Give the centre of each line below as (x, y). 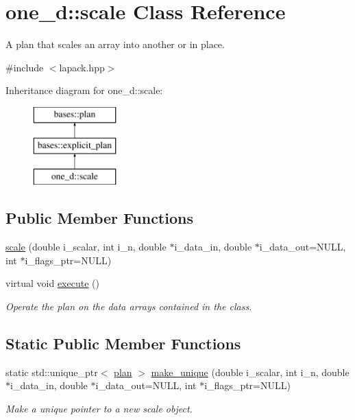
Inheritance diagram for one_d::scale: (84, 90)
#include (25, 67)
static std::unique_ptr (52, 372)
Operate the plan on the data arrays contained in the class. (129, 306)
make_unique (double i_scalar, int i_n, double (250, 372)
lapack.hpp (82, 67)
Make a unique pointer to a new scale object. (99, 408)
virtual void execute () (52, 283)
